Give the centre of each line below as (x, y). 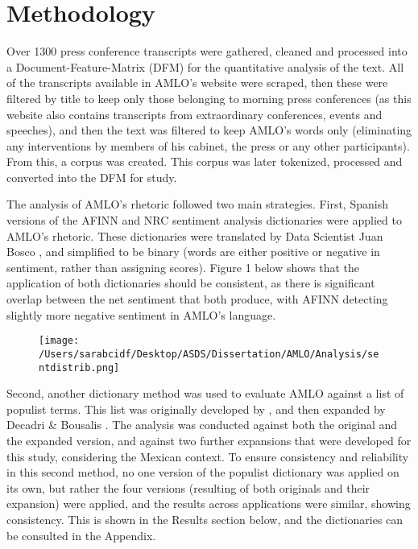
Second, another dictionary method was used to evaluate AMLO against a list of (205, 393)
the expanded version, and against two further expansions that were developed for (209, 440)
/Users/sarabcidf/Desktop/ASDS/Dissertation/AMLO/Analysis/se (209, 354)
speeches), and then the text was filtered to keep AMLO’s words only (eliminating (209, 130)
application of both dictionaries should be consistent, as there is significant (191, 283)
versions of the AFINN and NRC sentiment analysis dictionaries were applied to (204, 220)
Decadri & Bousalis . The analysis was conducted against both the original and (202, 425)
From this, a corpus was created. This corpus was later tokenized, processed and (205, 161)
